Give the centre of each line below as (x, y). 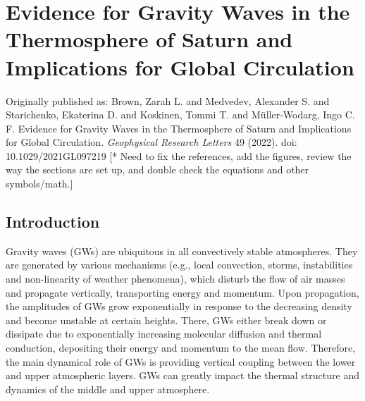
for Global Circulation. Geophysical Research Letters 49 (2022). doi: (151, 142)
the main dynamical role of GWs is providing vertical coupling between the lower (181, 361)
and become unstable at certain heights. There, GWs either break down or (166, 320)
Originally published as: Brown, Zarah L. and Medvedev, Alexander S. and (168, 100)
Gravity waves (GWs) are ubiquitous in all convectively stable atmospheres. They (182, 251)
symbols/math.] (39, 184)
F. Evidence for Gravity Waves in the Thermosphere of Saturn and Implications (179, 128)
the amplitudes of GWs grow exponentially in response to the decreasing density (179, 306)
